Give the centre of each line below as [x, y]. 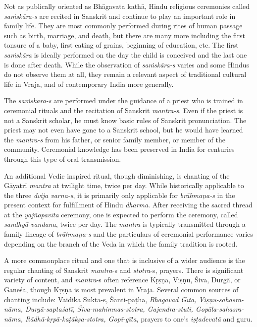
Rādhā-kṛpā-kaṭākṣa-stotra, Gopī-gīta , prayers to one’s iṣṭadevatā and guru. [139, 318]
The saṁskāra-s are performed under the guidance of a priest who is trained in [124, 100]
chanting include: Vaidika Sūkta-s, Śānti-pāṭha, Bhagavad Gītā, [100, 299]
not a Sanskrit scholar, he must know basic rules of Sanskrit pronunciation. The [125, 120]
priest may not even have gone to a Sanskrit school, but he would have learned [124, 130]
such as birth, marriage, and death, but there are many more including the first [125, 35]
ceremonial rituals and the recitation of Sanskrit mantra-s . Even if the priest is [124, 110]
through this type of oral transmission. [63, 159]
